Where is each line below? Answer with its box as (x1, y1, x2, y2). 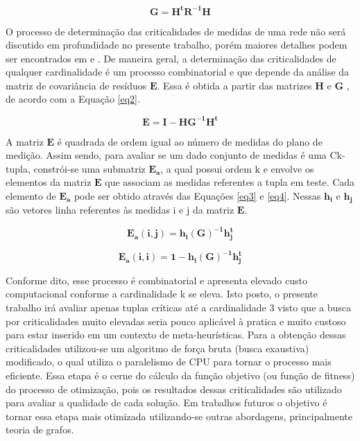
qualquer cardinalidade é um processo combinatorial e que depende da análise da (6, 64, 350, 79)
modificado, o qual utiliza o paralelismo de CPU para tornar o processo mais (6, 354, 332, 369)
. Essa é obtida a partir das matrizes (157, 78, 312, 92)
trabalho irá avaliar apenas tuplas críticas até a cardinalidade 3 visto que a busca (6, 300, 351, 315)
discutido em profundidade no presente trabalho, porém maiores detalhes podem (6, 37, 348, 52)
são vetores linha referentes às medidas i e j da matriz (6, 202, 234, 217)
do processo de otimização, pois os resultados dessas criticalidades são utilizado (6, 381, 342, 396)
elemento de (6, 188, 56, 202)
